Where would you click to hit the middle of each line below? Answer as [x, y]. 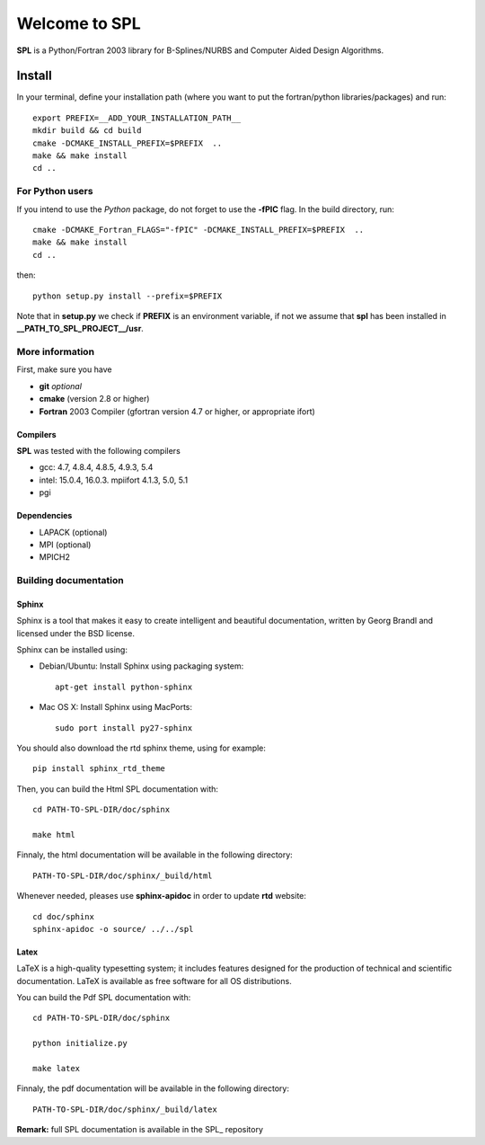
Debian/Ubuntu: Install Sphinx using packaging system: [141, 666]
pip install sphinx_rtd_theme [99, 769]
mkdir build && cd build [87, 131]
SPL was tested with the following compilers [99, 450]
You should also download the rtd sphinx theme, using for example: [141, 748]
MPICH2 [55, 557]
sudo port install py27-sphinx [124, 728]
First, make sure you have [64, 369]
